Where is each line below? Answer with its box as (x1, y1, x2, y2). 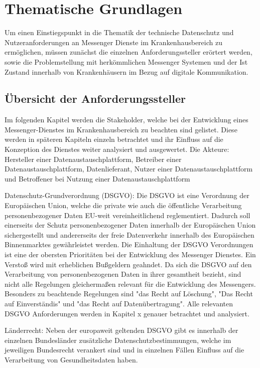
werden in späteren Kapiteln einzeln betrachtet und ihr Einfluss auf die (5, 134, 223, 144)
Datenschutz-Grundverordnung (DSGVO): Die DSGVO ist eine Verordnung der (5, 190, 249, 201)
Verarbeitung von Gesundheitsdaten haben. (5, 354, 138, 364)
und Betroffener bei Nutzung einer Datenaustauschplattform (5, 173, 190, 183)
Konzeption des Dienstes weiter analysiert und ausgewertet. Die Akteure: (5, 144, 229, 154)
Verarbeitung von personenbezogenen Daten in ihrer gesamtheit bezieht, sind (5, 269, 241, 279)
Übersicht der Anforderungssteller (5, 91, 186, 106)
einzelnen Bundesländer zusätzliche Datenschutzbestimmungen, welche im (5, 334, 231, 345)
